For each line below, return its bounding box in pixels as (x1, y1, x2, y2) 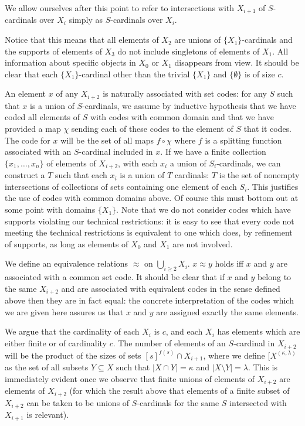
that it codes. (243, 122, 292, 135)
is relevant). (26, 408, 69, 421)
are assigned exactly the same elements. (156, 305, 299, 318)
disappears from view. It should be (174, 56, 299, 69)
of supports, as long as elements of (5, 237, 128, 250)
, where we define (203, 349, 265, 361)
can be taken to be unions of (26, 396, 130, 408)
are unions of (174, 33, 221, 46)
